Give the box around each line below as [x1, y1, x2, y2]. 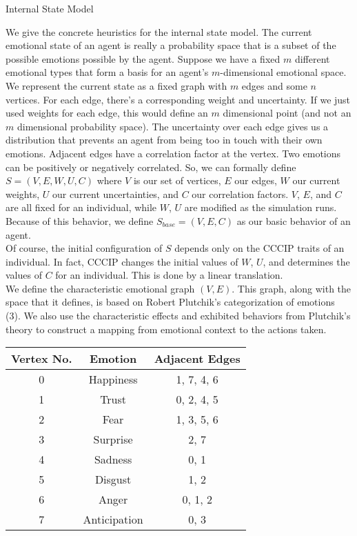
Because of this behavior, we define [6, 213, 154, 228]
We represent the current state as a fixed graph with [6, 78, 227, 92]
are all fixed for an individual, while [6, 200, 157, 215]
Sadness [94, 451, 132, 468]
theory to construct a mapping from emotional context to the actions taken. [6, 321, 327, 336]
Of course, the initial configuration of [6, 241, 163, 255]
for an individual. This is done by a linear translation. [55, 268, 283, 282]
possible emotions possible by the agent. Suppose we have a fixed [6, 51, 280, 66]
